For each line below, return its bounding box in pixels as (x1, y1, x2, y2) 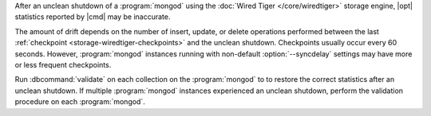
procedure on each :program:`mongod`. (14, 97, 145, 106)
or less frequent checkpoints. (14, 60, 112, 69)
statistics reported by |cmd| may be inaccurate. (14, 12, 171, 21)
